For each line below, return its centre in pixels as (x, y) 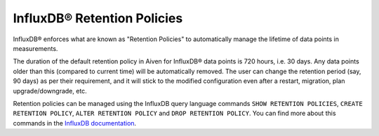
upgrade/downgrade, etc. (50, 91)
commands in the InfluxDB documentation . (75, 123)
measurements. (35, 48)
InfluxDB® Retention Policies (98, 18)
